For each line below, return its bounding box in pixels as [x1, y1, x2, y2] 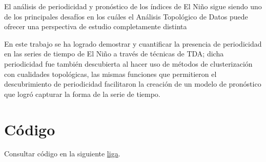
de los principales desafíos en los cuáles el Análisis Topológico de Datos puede [4, 11, 248, 22]
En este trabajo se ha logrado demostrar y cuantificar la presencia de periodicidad [4, 38, 262, 49]
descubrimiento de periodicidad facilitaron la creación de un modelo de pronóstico [4, 78, 261, 89]
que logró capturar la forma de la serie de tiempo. [4, 88, 160, 99]
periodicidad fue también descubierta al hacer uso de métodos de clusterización [4, 58, 253, 69]
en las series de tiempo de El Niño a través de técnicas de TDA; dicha [4, 48, 224, 59]
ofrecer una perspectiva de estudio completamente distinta [4, 21, 187, 32]
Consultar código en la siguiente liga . [4, 148, 120, 159]
